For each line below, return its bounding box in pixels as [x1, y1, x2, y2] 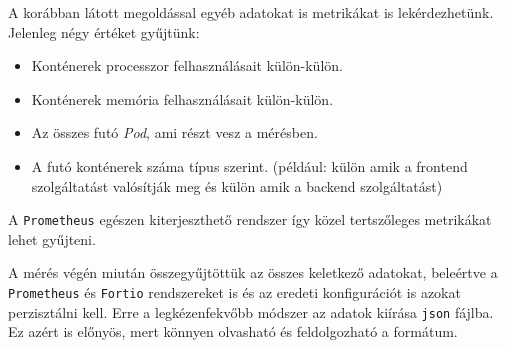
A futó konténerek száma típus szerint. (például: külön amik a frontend [31, 155, 468, 176]
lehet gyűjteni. [8, 228, 96, 249]
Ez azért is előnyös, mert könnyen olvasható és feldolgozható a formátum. [8, 321, 458, 342]
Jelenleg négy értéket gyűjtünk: [8, 21, 200, 42]
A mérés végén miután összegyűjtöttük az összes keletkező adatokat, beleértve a [8, 262, 498, 283]
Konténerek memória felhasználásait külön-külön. [31, 88, 334, 109]
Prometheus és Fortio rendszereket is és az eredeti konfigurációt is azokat [8, 282, 461, 302]
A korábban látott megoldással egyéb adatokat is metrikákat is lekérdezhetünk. [8, 2, 494, 22]
